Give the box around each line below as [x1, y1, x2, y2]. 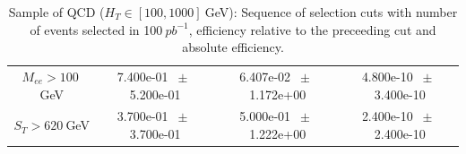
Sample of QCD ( [8, 3, 105, 21]
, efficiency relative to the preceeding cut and [188, 20, 436, 38]
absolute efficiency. [182, 38, 284, 56]
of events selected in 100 [30, 20, 163, 38]
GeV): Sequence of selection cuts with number [204, 3, 458, 21]
